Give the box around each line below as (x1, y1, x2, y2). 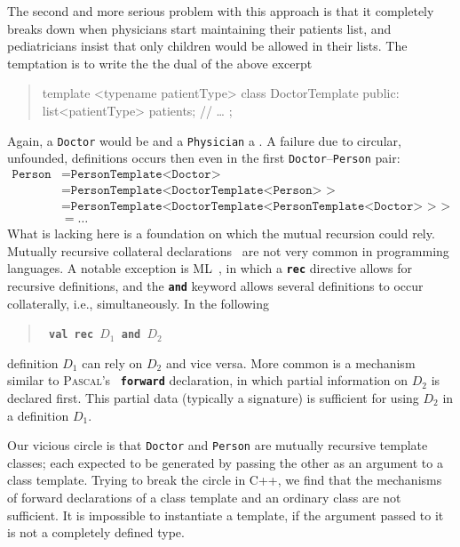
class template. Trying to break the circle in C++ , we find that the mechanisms (7, 471, 442, 489)
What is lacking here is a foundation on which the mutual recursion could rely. (7, 224, 435, 242)
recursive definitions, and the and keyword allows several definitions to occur (7, 276, 424, 294)
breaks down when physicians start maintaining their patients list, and (7, 19, 392, 37)
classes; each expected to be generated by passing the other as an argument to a (7, 453, 443, 471)
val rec (48, 328, 94, 342)
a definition (7, 406, 69, 424)
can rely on (82, 353, 143, 372)
